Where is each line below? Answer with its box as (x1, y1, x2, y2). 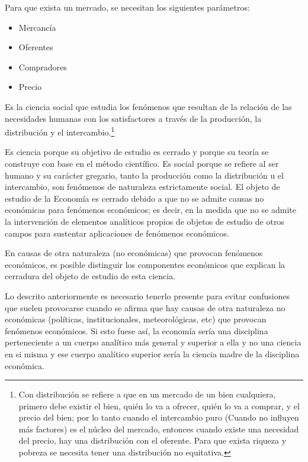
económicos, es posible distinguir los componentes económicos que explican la (5, 258, 285, 270)
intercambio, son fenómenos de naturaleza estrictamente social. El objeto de (5, 180, 280, 193)
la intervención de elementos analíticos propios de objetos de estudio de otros (5, 215, 284, 227)
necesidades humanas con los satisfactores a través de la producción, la (5, 112, 262, 124)
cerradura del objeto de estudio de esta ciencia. (5, 270, 176, 282)
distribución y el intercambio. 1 (5, 124, 115, 138)
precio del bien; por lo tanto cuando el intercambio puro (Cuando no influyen (18, 411, 299, 424)
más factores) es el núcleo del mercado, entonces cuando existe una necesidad (18, 422, 299, 435)
